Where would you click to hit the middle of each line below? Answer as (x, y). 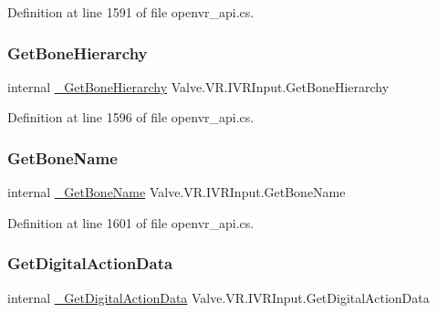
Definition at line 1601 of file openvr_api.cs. (131, 222)
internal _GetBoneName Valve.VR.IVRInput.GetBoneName (177, 192)
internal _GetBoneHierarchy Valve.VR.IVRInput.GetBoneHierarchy (198, 86)
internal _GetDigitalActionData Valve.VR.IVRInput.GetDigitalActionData (218, 297)
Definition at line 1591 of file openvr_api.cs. (131, 12)
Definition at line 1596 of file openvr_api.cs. (131, 117)
